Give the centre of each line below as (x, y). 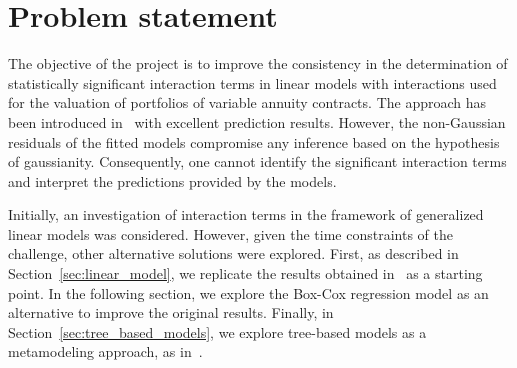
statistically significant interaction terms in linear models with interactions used (252, 82)
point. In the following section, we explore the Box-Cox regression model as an (248, 292)
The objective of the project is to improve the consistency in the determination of (258, 63)
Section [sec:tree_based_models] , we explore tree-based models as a (217, 331)
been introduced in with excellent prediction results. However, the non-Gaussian (257, 121)
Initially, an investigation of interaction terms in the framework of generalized (246, 214)
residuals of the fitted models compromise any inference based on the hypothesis (254, 141)
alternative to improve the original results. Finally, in (171, 312)
